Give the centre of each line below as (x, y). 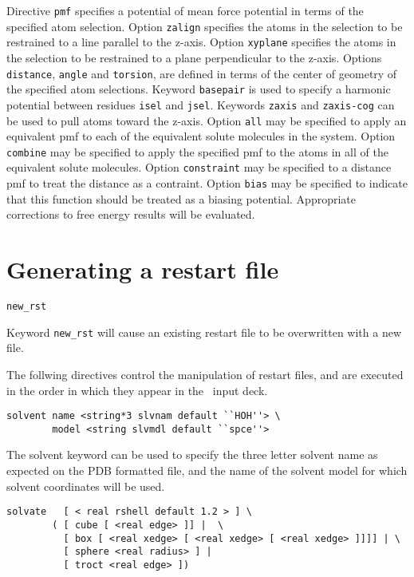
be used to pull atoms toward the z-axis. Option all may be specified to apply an (207, 120)
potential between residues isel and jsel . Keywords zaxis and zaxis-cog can (201, 104)
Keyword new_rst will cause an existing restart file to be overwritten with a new (204, 332)
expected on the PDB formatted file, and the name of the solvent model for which (207, 470)
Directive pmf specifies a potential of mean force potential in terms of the (185, 10)
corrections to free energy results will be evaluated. (131, 214)
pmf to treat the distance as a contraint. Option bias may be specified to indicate (207, 183)
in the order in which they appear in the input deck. (137, 390)
